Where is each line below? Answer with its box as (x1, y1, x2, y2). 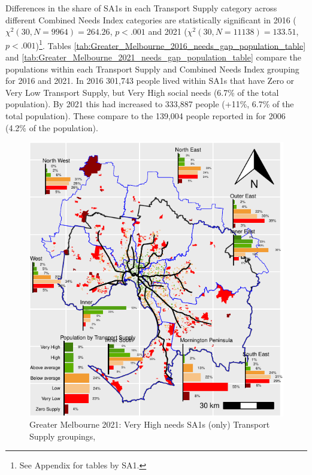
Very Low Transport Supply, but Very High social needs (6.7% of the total (5, 86, 279, 98)
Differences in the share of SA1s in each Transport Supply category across (5, 2, 277, 14)
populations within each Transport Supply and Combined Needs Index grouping (5, 62, 299, 75)
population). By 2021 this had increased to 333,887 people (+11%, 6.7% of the (5, 98, 294, 110)
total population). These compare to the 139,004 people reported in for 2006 (5, 110, 286, 122)
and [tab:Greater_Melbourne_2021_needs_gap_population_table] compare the (5, 51, 301, 63)
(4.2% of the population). (5, 121, 98, 134)
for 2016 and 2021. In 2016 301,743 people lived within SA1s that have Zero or (5, 74, 295, 87)
